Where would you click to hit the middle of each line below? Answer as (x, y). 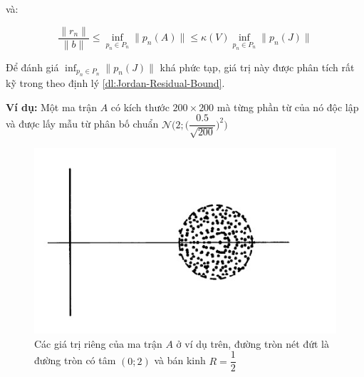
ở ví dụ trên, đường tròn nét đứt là (253, 343)
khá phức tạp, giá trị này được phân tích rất (257, 67)
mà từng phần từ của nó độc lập (288, 107)
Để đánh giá (32, 67)
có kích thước (140, 107)
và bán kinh (180, 360)
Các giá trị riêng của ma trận (98, 343)
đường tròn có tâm (75, 360)
